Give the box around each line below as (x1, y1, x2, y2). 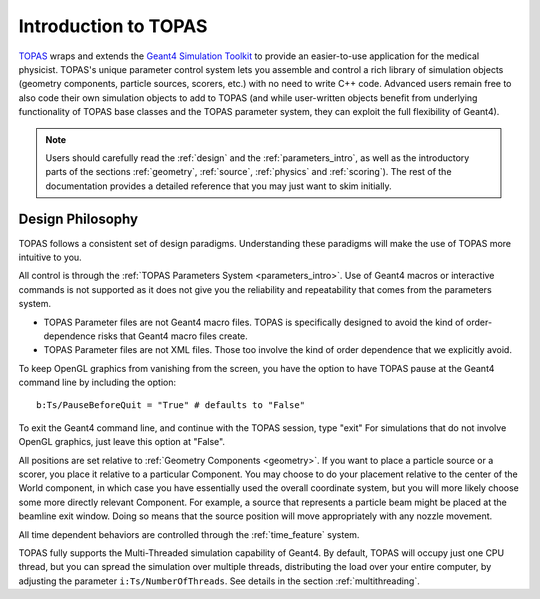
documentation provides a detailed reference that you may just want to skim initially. (45, 180, 392, 192)
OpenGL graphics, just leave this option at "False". (18, 436, 225, 448)
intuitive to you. (18, 251, 82, 263)
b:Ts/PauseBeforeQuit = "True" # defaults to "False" (36, 400, 305, 411)
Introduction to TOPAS (18, 15, 208, 37)
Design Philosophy (18, 211, 139, 228)
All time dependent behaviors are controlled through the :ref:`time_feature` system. (18, 528, 360, 540)
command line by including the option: (18, 376, 177, 389)
